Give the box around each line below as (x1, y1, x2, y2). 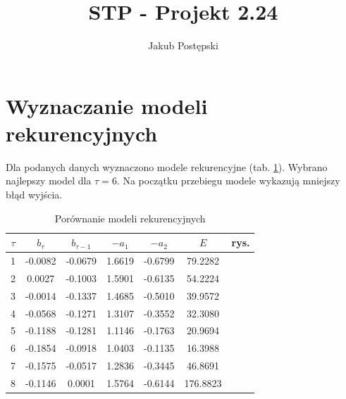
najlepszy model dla (6, 173, 92, 188)
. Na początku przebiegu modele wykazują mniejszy (116, 173, 340, 188)
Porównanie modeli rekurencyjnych (54, 210, 206, 225)
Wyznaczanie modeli (6, 91, 208, 120)
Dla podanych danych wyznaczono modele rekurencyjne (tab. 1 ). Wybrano (6, 159, 328, 174)
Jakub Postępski (148, 38, 218, 53)
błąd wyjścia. (6, 187, 63, 202)
